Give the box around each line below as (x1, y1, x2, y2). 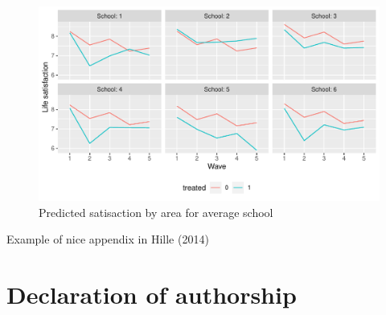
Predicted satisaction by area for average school (39, 203, 273, 220)
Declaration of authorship (6, 278, 297, 311)
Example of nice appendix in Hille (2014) (6, 231, 209, 247)
